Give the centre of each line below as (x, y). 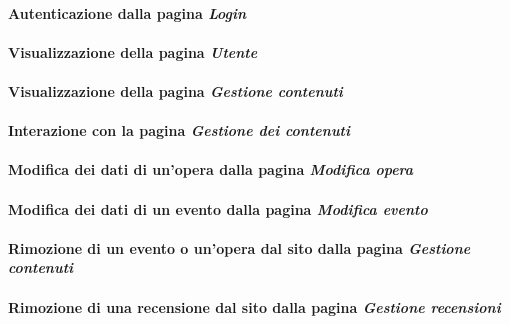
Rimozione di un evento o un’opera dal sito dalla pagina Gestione (239, 247)
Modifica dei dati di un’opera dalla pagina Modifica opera (211, 169)
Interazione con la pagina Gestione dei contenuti (179, 130)
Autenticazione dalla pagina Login (127, 12)
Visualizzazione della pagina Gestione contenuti (175, 90)
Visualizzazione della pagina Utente (133, 51)
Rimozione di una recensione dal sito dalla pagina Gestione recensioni (254, 306)
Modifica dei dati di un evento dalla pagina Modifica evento (218, 208)
